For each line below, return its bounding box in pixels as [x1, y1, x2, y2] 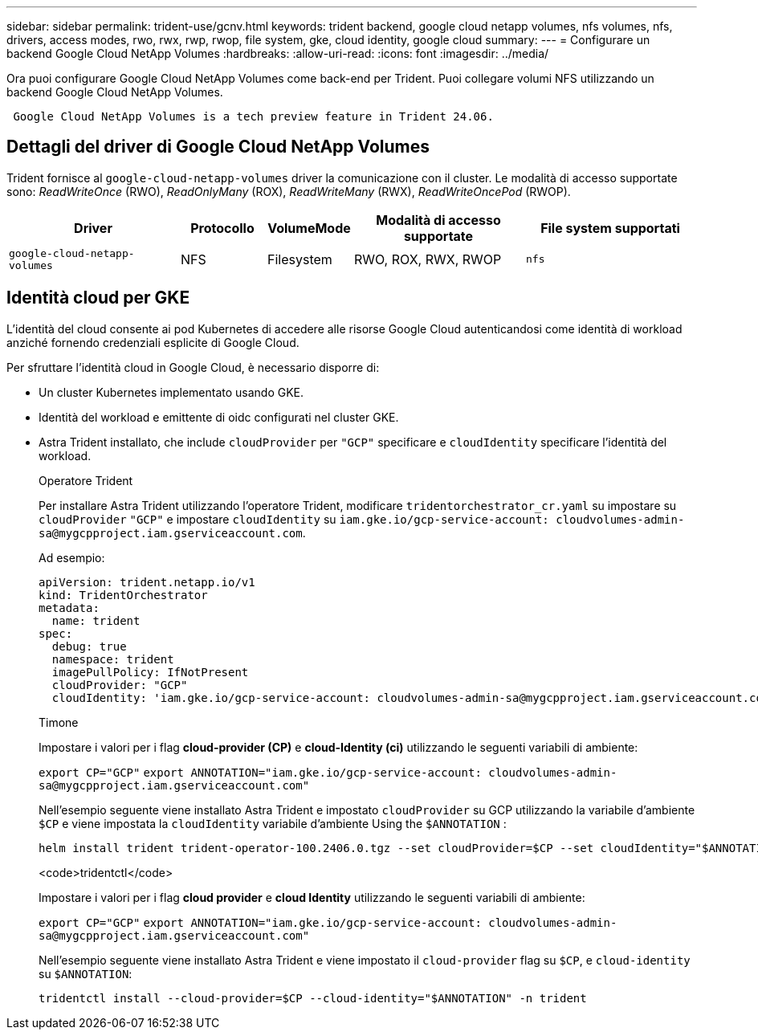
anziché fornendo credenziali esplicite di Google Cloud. [6, 335, 300, 349]
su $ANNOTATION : [39, 966, 132, 981]
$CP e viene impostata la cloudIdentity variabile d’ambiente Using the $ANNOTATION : [39, 816, 507, 830]
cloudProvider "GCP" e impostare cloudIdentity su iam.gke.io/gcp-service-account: [39, 512, 549, 526]
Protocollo [190, 219, 255, 236]
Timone [39, 715, 79, 729]
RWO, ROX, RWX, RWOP [354, 251, 502, 267]
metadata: [39, 601, 100, 614]
